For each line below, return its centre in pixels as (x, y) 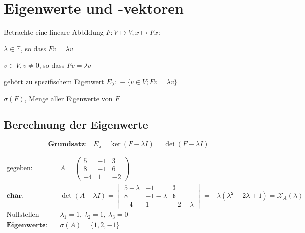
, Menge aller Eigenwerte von (68, 98)
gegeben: (20, 169)
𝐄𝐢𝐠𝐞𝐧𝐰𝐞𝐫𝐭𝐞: (27, 225)
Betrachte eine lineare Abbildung (54, 32)
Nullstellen (23, 215)
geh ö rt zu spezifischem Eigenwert (54, 81)
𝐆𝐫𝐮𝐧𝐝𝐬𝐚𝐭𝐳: (67, 144)
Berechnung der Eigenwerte (76, 125)
